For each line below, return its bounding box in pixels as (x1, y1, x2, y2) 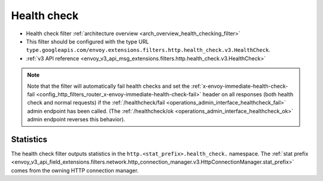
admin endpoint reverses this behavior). (27, 116, 126, 123)
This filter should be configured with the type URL (26, 38, 150, 45)
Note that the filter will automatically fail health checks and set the (27, 82, 190, 90)
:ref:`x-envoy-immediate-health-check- (191, 82, 288, 90)
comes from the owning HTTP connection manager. (11, 167, 139, 174)
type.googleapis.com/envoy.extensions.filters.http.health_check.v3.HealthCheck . (26, 47, 271, 54)
